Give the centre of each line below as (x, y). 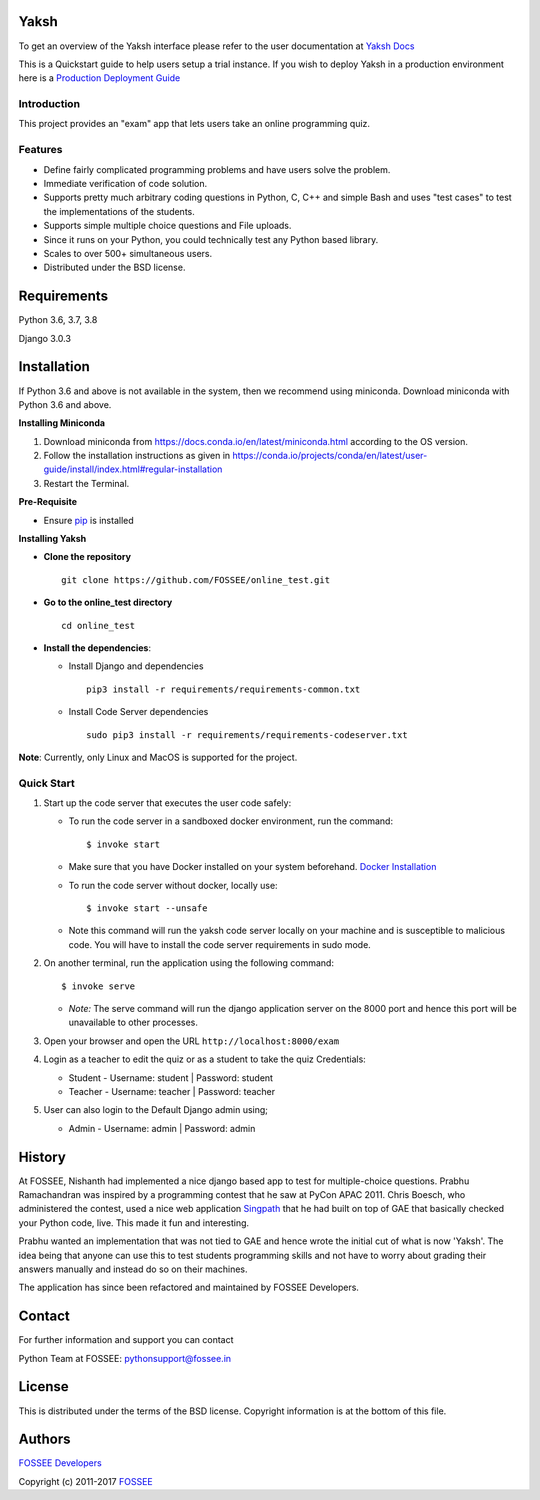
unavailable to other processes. (133, 1022)
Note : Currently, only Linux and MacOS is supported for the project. (158, 757)
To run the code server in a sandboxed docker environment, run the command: (231, 821)
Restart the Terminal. (86, 483)
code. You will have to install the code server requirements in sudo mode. (220, 944)
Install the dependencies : (97, 647)
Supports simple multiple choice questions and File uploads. (167, 226)
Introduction (49, 104)
